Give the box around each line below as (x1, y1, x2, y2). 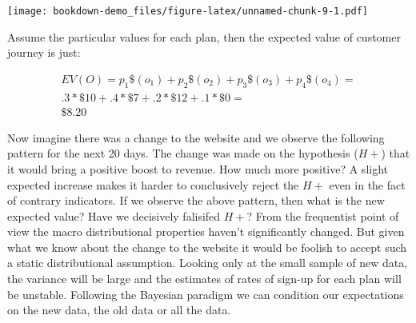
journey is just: (7, 44, 81, 61)
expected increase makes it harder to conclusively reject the (7, 176, 299, 193)
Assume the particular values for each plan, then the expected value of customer (7, 28, 401, 45)
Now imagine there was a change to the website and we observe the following (7, 129, 385, 146)
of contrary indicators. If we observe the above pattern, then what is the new (7, 192, 385, 209)
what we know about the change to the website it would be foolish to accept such (7, 238, 407, 255)
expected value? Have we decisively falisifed (7, 207, 221, 224)
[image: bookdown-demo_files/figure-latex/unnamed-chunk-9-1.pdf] (7, 6, 369, 17)
